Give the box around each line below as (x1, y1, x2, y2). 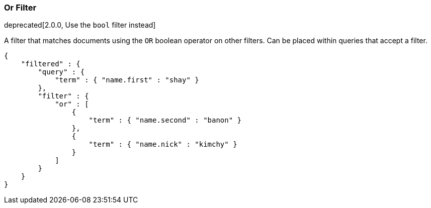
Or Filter (4, 3, 37, 13)
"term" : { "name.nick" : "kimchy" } (89, 140, 237, 149)
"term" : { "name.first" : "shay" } (55, 76, 199, 84)
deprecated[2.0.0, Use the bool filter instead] (4, 21, 156, 30)
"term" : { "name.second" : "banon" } (89, 116, 242, 125)
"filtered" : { (21, 60, 80, 68)
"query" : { (38, 68, 85, 76)
